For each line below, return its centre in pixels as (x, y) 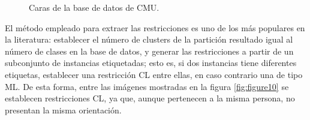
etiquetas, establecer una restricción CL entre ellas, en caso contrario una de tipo (154, 74)
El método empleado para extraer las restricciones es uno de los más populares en (155, 27)
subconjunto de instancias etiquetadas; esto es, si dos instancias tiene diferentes (151, 63)
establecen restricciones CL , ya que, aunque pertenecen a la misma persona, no (150, 98)
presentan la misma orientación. (63, 109)
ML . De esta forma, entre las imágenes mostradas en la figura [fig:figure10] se (147, 86)
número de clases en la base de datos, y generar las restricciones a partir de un (149, 51)
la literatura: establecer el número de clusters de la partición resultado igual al (149, 39)
